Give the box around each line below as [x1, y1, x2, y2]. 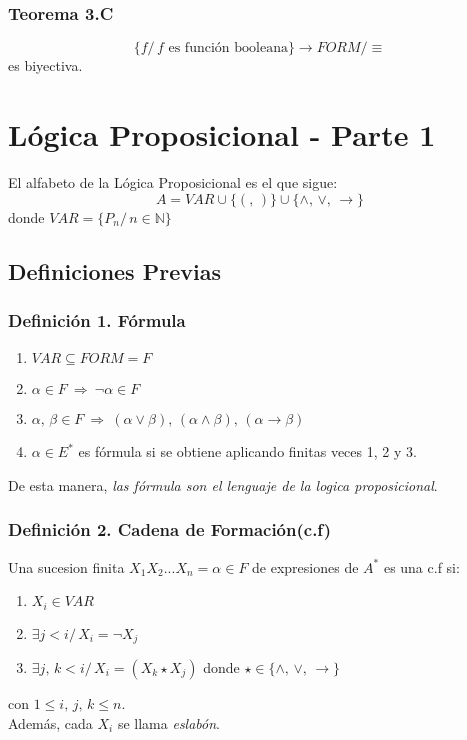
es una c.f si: [383, 556, 460, 577]
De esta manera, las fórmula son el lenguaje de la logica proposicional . [8, 474, 438, 495]
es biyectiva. [8, 55, 83, 76]
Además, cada [8, 712, 93, 733]
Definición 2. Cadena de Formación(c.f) [8, 517, 331, 542]
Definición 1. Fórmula [8, 307, 186, 332]
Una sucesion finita [8, 556, 125, 577]
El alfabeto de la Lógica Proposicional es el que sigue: [8, 171, 338, 192]
